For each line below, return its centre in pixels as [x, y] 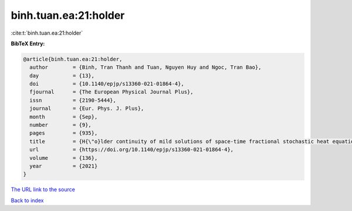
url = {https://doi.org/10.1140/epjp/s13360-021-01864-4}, [132, 150]
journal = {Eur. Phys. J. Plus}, [87, 108]
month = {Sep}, [64, 117]
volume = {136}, [64, 158]
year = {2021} [64, 166]
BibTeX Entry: [28, 43]
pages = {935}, [64, 133]
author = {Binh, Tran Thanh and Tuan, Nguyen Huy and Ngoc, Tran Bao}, [145, 67]
